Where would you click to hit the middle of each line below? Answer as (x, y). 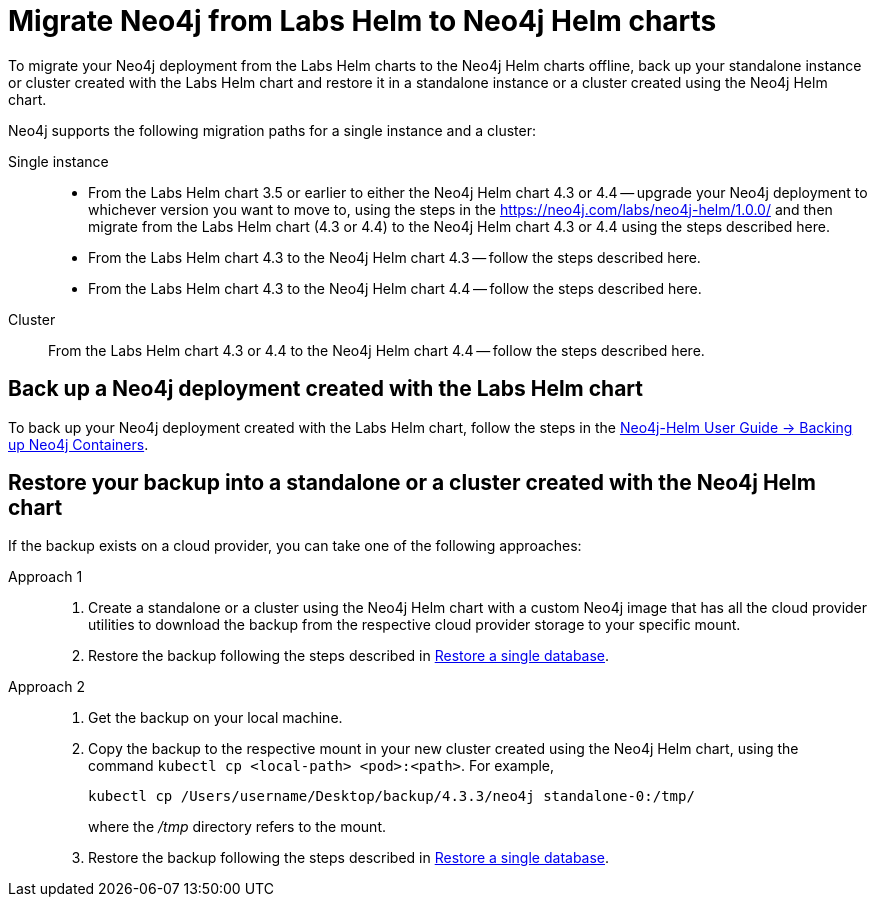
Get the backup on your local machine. (215, 718)
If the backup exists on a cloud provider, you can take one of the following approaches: (295, 546)
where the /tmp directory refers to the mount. (237, 827)
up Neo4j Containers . (78, 444)
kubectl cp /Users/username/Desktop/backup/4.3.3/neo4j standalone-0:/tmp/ (391, 796)
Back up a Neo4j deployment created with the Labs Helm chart (326, 389)
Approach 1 (45, 577)
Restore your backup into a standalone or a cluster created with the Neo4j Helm (412, 483)
